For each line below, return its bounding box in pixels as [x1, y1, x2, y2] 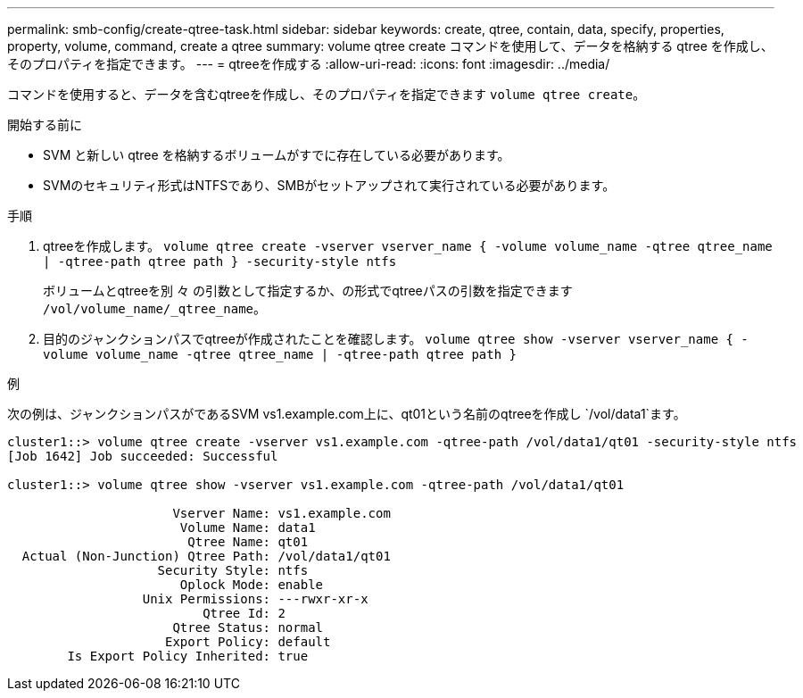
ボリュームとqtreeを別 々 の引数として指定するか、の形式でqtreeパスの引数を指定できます [43, 283, 573, 298]
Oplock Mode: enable [179, 578, 324, 592]
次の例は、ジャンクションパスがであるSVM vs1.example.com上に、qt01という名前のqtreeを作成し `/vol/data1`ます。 [7, 406, 686, 421]
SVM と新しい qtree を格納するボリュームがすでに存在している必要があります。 [43, 147, 510, 162]
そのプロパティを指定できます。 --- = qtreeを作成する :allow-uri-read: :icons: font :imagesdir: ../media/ [7, 56, 610, 71]
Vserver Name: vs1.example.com [172, 506, 391, 520]
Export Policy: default [165, 635, 331, 649]
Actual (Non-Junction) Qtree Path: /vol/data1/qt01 [21, 549, 391, 563]
